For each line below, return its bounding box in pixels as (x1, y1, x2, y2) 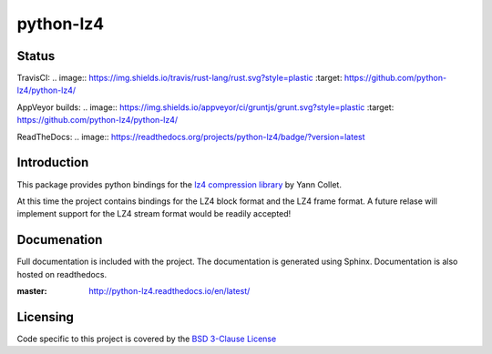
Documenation (16, 232, 103, 248)
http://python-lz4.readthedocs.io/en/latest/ (88, 286, 251, 296)
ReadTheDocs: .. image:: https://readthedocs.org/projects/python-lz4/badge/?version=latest (16, 131, 365, 142)
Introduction (16, 155, 89, 170)
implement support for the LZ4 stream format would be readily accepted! (16, 208, 292, 219)
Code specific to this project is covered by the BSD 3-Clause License (16, 333, 277, 344)
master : (16, 286, 47, 296)
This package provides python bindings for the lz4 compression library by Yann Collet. (16, 178, 342, 190)
